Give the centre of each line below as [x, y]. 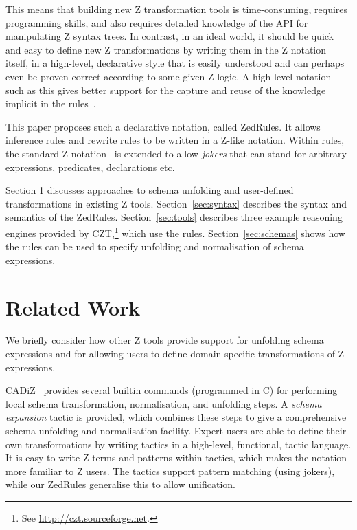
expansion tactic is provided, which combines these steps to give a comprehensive [176, 417]
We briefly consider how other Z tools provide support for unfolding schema [165, 340]
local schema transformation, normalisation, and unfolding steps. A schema [164, 403]
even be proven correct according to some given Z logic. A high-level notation [169, 76]
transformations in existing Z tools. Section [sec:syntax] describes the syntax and [176, 203]
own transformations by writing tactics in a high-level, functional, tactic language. [178, 444]
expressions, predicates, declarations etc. [90, 167]
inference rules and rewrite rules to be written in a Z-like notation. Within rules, [175, 140]
